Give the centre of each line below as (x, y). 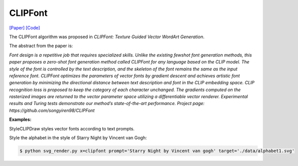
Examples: (20, 119)
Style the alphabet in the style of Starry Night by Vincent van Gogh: (78, 138)
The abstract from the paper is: (41, 46)
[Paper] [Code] (25, 28)
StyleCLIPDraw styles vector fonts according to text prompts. (72, 128)
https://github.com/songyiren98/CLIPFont (52, 110)
